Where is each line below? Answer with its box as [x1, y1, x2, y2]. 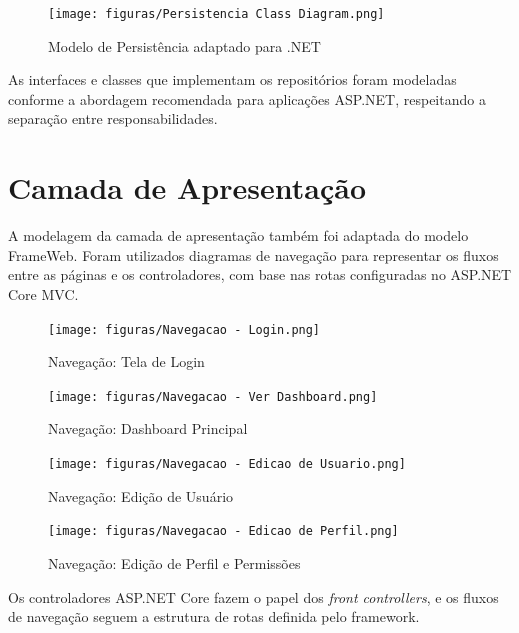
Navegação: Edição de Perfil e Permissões [48, 552, 301, 573]
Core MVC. [8, 283, 79, 304]
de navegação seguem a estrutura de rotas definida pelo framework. [8, 606, 420, 627]
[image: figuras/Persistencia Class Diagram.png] [48, 7, 385, 21]
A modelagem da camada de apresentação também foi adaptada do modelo [8, 225, 469, 246]
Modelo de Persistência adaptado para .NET [48, 35, 321, 56]
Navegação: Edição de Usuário [48, 485, 234, 506]
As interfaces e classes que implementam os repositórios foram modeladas [8, 69, 457, 90]
